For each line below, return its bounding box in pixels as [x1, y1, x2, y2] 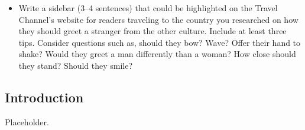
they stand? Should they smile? [18, 59, 133, 71]
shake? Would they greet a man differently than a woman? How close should [18, 48, 296, 60]
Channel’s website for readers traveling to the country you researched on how [18, 13, 298, 25]
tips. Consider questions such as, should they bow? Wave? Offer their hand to [18, 36, 301, 48]
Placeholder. [5, 115, 49, 128]
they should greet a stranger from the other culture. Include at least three [18, 25, 287, 37]
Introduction [5, 88, 84, 106]
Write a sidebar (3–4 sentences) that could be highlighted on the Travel [18, 2, 278, 14]
